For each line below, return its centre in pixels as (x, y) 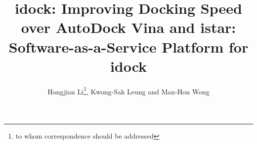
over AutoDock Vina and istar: (128, 27)
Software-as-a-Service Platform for (128, 46)
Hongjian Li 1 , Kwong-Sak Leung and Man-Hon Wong (128, 90)
